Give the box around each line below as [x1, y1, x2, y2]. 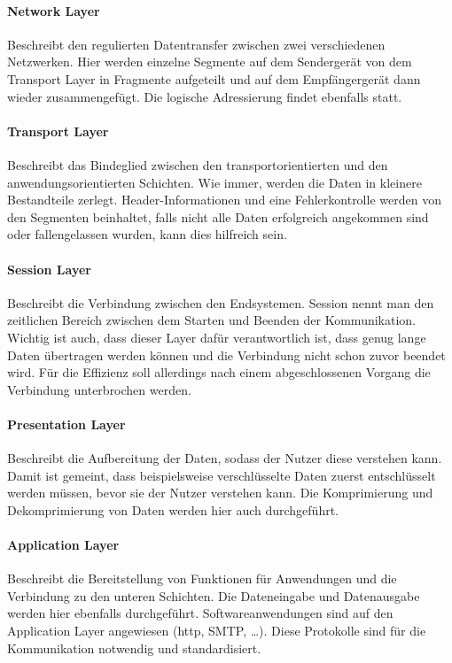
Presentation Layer [7, 414, 126, 433]
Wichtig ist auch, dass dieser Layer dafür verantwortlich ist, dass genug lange [7, 328, 426, 346]
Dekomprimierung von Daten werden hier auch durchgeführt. [7, 500, 339, 519]
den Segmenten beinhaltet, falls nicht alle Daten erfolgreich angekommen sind [7, 207, 429, 226]
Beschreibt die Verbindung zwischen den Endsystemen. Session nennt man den [7, 293, 434, 312]
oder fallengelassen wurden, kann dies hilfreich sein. [7, 225, 287, 243]
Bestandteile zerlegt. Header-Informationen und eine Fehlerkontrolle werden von [7, 190, 441, 209]
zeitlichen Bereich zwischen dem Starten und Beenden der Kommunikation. [7, 311, 417, 329]
